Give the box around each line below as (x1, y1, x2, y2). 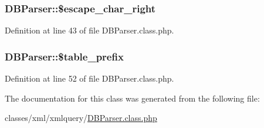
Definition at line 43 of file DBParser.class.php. (5, 24, 174, 36)
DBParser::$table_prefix (5, 49, 124, 63)
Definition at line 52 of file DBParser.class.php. (5, 72, 174, 85)
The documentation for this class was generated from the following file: (5, 92, 260, 104)
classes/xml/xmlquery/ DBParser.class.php (5, 112, 157, 124)
